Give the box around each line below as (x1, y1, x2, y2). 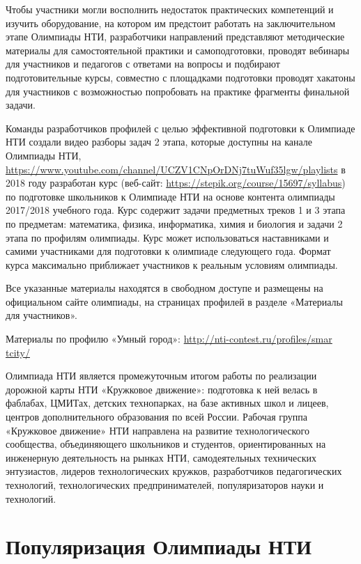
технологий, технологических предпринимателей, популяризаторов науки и (6, 478, 324, 492)
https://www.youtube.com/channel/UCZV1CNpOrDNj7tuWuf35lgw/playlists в (6, 162, 346, 176)
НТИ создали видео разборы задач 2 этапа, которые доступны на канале (6, 134, 313, 149)
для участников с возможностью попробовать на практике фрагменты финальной (6, 84, 350, 98)
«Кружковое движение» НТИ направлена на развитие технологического (6, 423, 309, 437)
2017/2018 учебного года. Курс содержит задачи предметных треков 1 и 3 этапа (6, 203, 346, 217)
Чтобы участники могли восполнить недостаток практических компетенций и (6, 2, 334, 16)
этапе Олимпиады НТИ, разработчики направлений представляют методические (6, 29, 345, 44)
